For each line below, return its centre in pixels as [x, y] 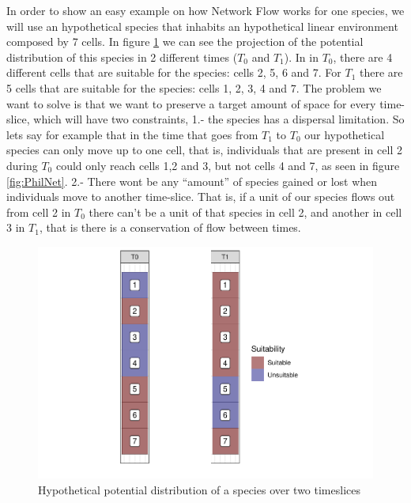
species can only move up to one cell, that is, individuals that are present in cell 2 [204, 150]
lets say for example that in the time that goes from [132, 134]
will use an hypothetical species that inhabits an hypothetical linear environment [202, 26]
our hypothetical [345, 134]
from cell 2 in [39, 212]
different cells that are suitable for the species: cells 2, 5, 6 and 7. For [174, 72]
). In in [301, 57]
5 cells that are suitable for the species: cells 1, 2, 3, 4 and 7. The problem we [194, 87]
